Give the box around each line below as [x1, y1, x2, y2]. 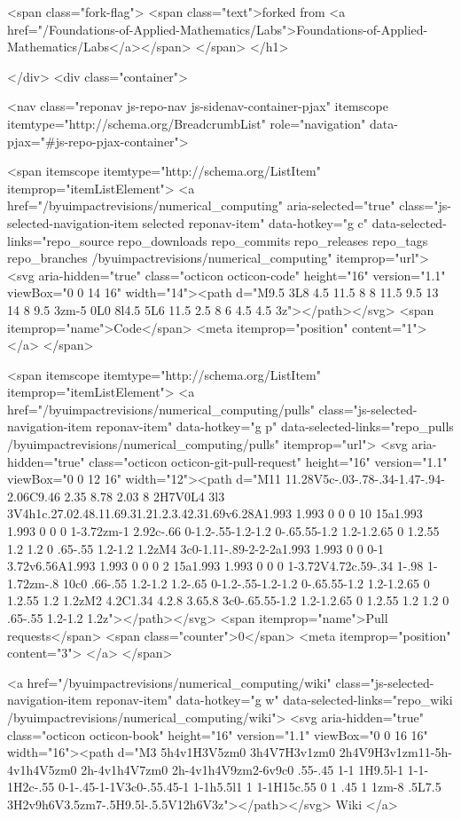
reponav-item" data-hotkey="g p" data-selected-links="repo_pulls [96, 417, 454, 436]
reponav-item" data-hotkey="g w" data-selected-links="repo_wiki [96, 690, 453, 709]
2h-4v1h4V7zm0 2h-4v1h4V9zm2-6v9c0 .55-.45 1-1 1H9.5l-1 [81, 760, 404, 778]
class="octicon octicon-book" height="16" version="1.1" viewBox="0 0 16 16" [7, 725, 428, 744]
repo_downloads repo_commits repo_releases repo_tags [117, 231, 428, 249]
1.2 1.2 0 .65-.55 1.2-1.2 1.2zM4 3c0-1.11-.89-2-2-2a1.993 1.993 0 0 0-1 [7, 539, 384, 557]
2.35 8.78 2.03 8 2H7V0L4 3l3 [64, 486, 225, 505]
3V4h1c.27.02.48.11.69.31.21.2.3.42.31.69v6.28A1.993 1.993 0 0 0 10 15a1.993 [7, 504, 423, 523]
